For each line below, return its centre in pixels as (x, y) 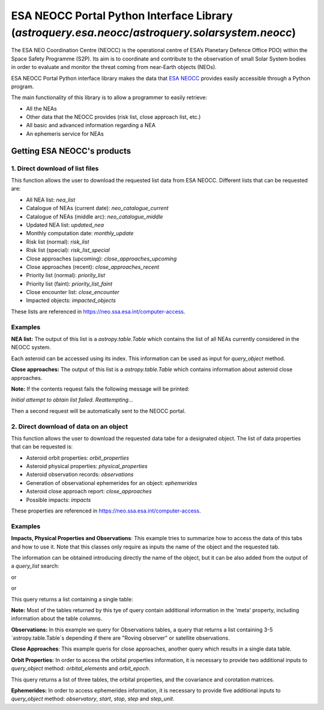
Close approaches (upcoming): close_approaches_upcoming (101, 259)
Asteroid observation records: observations (80, 475)
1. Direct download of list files (55, 168)
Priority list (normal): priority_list (65, 275)
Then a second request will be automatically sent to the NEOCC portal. (98, 411)
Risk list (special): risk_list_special (68, 250)
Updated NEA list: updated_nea (65, 224)
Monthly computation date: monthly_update (80, 233)
